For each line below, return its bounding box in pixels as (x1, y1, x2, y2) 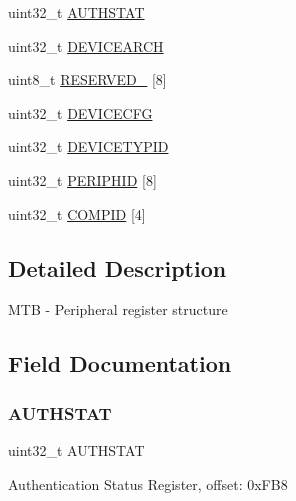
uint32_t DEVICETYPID (8, 136, 169, 157)
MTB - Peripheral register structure (8, 299, 228, 320)
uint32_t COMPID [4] (8, 203, 146, 224)
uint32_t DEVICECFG (8, 102, 153, 123)
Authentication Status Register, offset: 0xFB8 (8, 473, 288, 494)
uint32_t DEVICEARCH (8, 35, 164, 56)
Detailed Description (8, 252, 227, 283)
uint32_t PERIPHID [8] (8, 169, 157, 190)
